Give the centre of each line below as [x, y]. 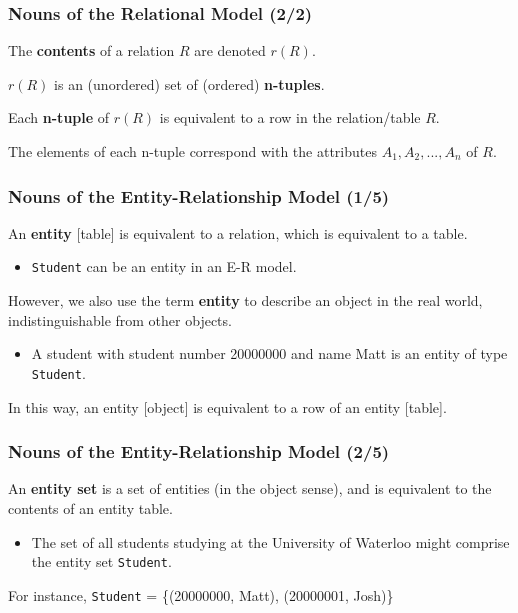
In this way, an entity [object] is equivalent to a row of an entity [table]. [227, 406]
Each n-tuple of [59, 117]
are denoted [230, 50]
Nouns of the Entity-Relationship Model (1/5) [199, 195]
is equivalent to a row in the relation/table [290, 117]
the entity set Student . [101, 561]
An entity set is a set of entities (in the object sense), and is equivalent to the [250, 488]
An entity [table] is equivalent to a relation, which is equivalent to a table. [238, 232]
